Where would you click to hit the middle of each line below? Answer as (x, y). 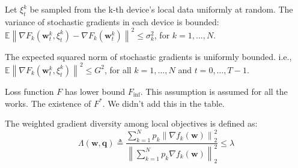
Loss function (29, 91)
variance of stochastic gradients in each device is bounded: (112, 21)
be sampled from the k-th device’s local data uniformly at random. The (161, 9)
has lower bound (95, 91)
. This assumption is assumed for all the (214, 91)
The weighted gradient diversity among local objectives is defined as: (131, 123)
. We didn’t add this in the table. (163, 103)
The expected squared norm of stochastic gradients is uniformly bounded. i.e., (148, 56)
